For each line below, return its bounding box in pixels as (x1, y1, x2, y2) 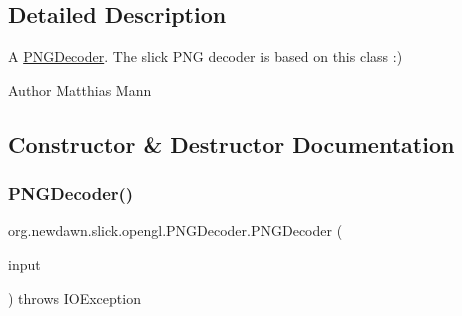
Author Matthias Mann (8, 79, 152, 100)
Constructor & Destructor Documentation (8, 128, 455, 159)
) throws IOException (8, 287, 141, 308)
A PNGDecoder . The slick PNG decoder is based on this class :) (8, 46, 403, 67)
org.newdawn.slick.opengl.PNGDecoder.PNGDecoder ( (8, 220, 343, 241)
